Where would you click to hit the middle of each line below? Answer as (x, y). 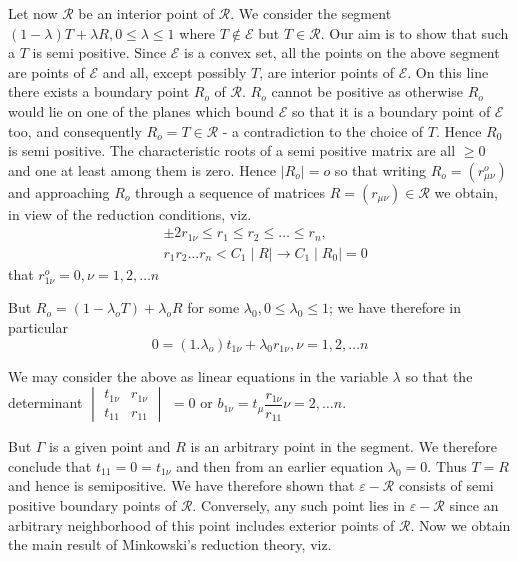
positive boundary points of (92, 505)
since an (474, 505)
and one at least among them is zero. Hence (142, 169)
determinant (45, 402)
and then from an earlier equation (280, 465)
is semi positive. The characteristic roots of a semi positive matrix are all (232, 150)
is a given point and (110, 446)
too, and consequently (75, 130)
